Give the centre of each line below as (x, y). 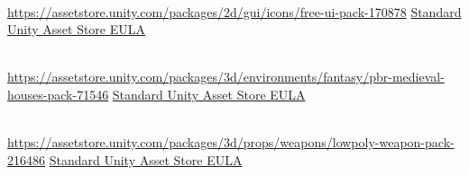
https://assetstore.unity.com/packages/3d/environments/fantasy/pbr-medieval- (226, 77)
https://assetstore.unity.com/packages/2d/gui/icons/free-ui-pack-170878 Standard (234, 11)
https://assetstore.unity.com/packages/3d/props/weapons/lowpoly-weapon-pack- (231, 142)
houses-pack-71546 (58, 94)
